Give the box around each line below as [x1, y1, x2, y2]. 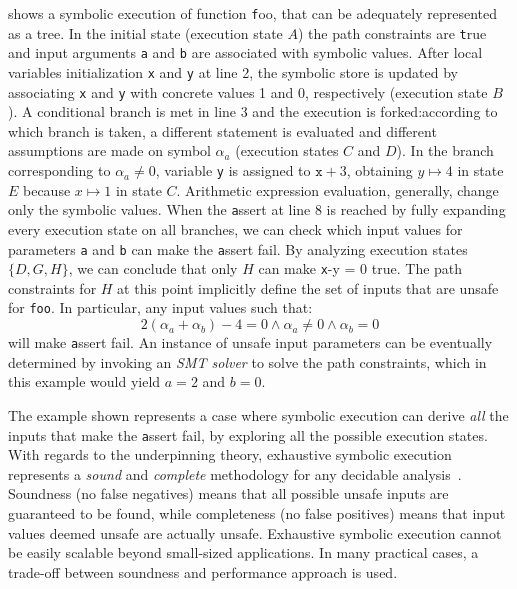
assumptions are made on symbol [8, 140, 211, 161]
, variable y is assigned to [155, 160, 311, 181]
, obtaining [346, 160, 413, 181]
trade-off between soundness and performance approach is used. [8, 561, 398, 582]
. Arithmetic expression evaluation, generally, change [176, 179, 499, 200]
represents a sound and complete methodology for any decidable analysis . [8, 463, 462, 484]
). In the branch [396, 140, 494, 161]
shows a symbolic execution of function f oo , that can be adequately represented [8, 3, 498, 23]
